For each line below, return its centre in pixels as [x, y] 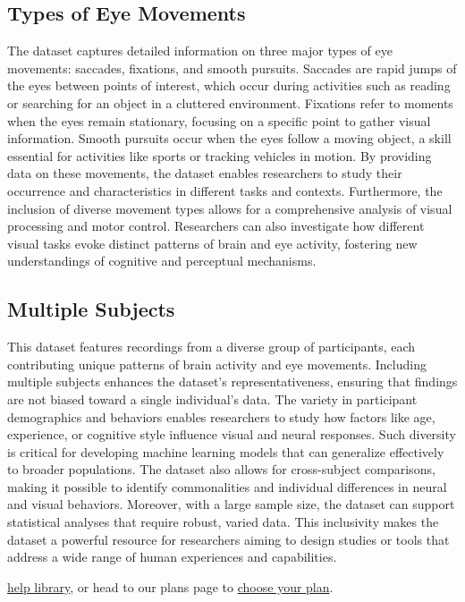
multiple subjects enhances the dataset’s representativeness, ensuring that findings [232, 382]
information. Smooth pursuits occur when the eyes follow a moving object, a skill [229, 138]
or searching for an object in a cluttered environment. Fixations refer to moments [230, 102]
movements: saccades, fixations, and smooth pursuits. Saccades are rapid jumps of [232, 68]
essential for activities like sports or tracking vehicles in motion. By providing [220, 155]
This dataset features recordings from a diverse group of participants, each [211, 347]
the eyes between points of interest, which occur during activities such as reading [229, 85]
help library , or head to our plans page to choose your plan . [170, 586]
